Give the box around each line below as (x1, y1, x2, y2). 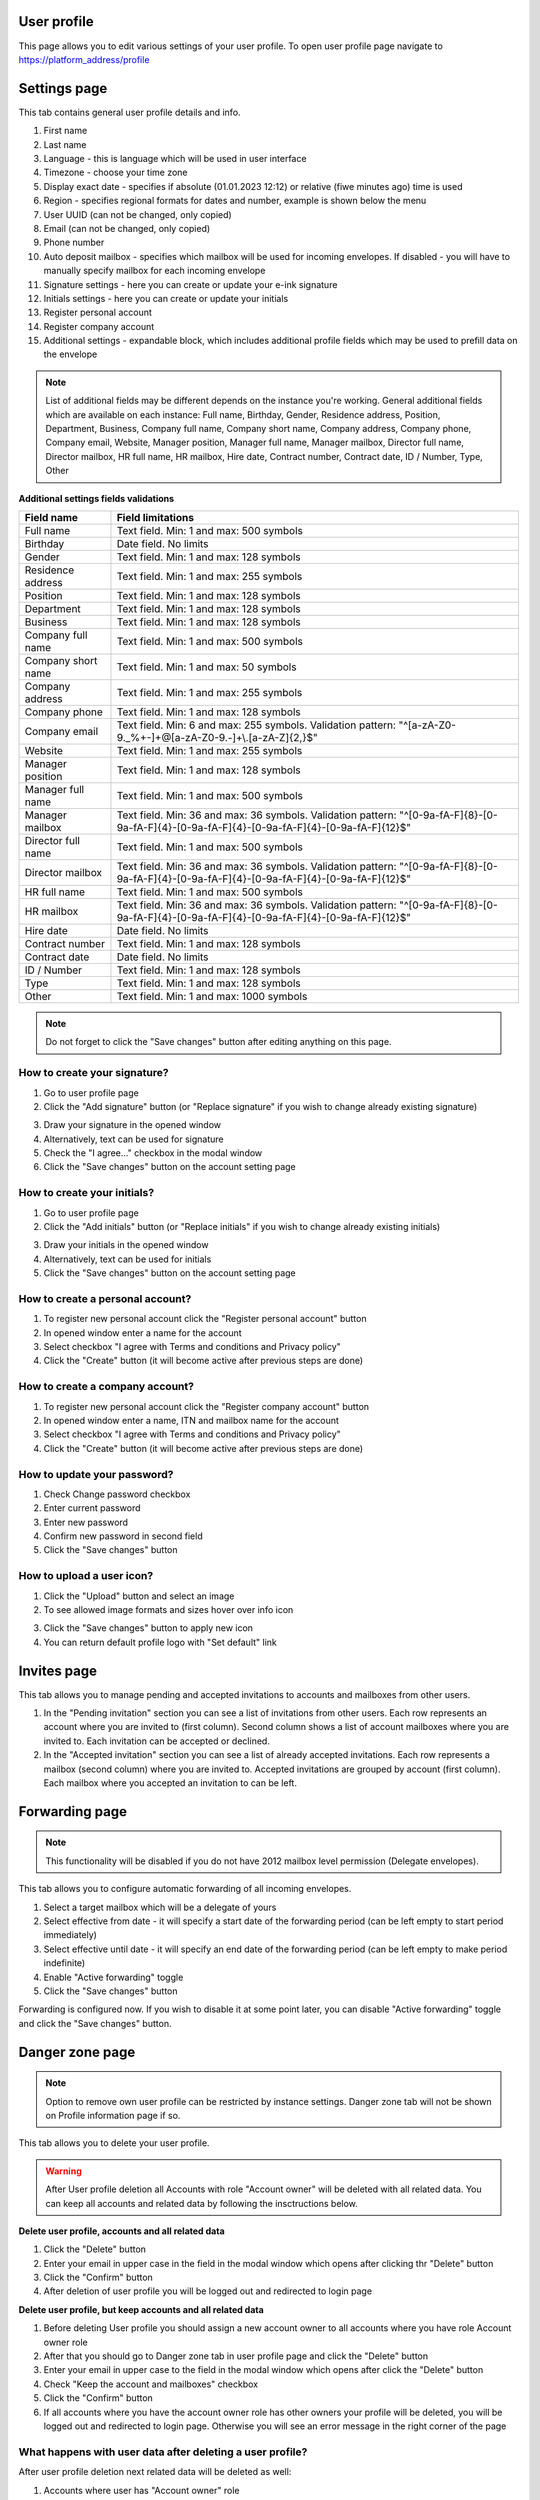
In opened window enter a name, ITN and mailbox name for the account (43, 1415, 340, 1426)
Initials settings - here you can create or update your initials (43, 292, 289, 304)
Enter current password (43, 1502, 141, 1514)
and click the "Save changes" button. (18, 2017, 172, 2029)
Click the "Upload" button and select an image (43, 1590, 235, 1602)
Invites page (18, 1662, 98, 1679)
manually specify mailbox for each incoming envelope (43, 265, 266, 277)
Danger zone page (18, 2043, 136, 2060)
